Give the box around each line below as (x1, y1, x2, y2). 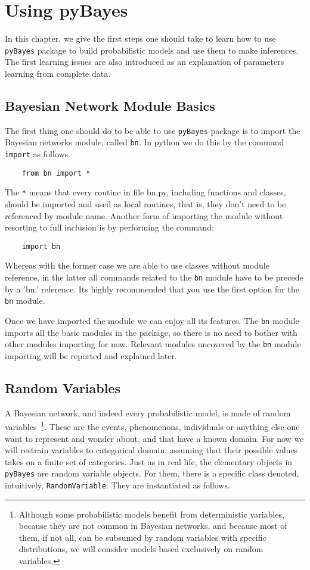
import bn (21, 242, 61, 251)
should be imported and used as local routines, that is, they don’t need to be (5, 198, 286, 210)
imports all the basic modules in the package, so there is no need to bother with (5, 326, 297, 338)
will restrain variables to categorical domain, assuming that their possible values (5, 444, 298, 456)
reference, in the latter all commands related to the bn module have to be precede (5, 271, 303, 284)
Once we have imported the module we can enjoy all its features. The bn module (5, 314, 299, 326)
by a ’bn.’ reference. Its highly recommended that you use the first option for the (5, 282, 299, 295)
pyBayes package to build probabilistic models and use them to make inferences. (5, 43, 299, 56)
